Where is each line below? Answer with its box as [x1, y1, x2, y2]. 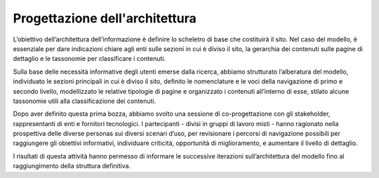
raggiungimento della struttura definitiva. [13, 162, 131, 170]
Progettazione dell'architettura [13, 11, 197, 26]
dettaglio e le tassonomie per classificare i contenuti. [13, 55, 166, 63]
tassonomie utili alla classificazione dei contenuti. [13, 97, 157, 105]
